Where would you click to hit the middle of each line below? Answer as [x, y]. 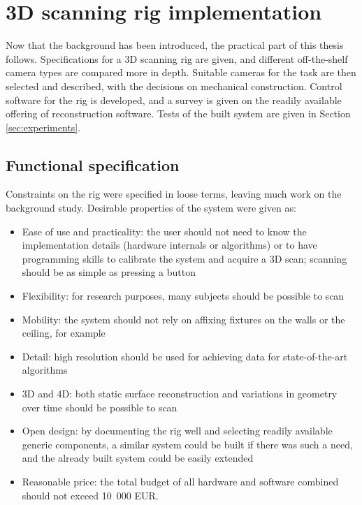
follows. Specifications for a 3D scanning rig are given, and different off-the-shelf [177, 58]
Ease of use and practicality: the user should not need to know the [164, 231]
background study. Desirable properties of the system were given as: [151, 208]
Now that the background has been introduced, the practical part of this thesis [175, 45]
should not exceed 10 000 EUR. [90, 495]
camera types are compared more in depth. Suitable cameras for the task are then [181, 72]
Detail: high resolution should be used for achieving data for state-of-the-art [185, 356]
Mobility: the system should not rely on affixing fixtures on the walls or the [183, 319]
